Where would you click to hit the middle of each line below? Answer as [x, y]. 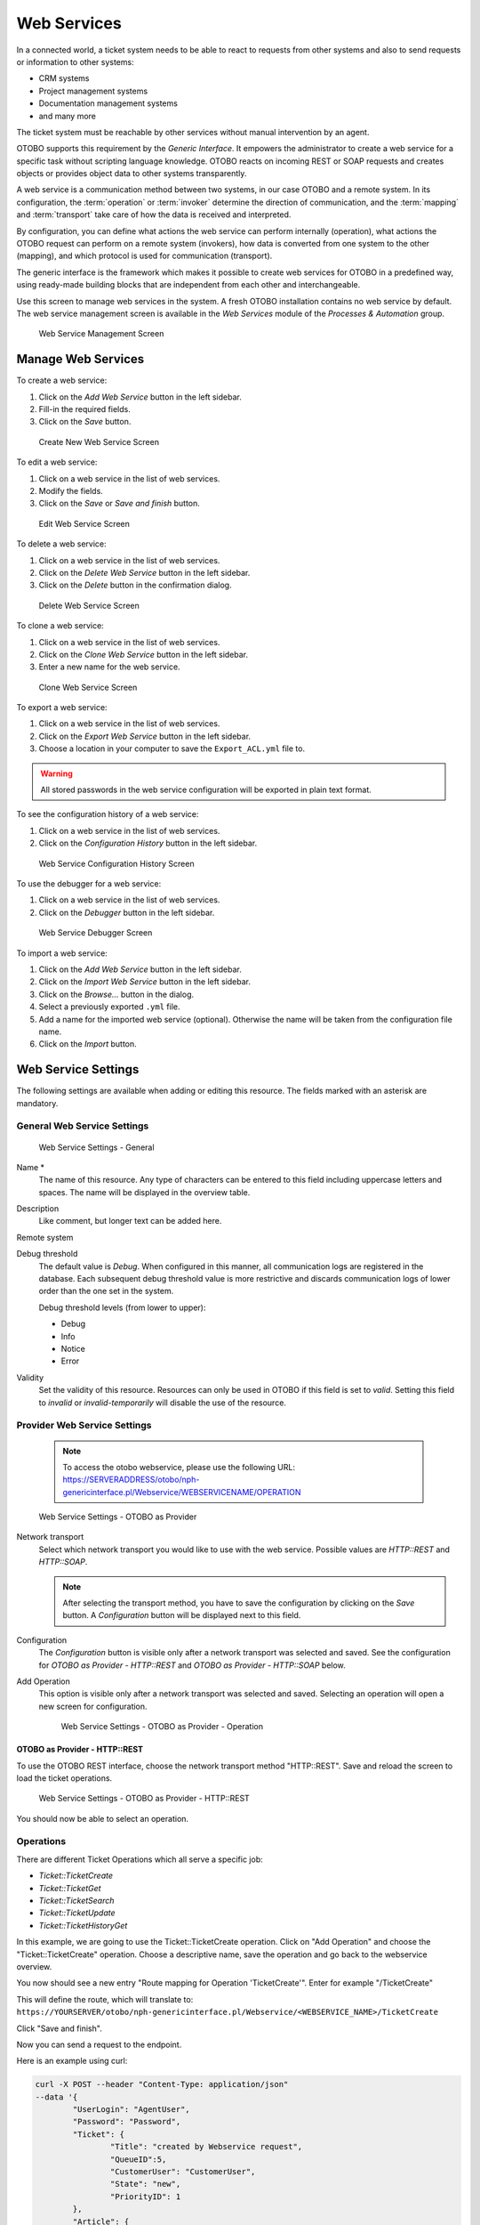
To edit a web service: [57, 462]
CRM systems [64, 78]
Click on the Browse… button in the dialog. [116, 994]
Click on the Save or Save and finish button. [119, 504]
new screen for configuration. [93, 1706]
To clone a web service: [60, 626]
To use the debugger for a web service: [89, 883]
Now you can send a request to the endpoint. [99, 2044]
